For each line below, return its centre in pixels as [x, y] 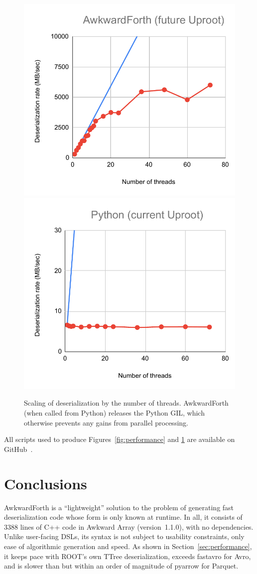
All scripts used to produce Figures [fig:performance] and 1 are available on [120, 439]
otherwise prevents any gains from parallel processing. [106, 422]
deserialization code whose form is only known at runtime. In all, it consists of [123, 517]
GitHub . [18, 449]
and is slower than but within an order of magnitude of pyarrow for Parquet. [121, 566]
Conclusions [46, 483]
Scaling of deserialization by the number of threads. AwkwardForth [126, 403]
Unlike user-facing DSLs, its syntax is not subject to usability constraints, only [124, 536]
